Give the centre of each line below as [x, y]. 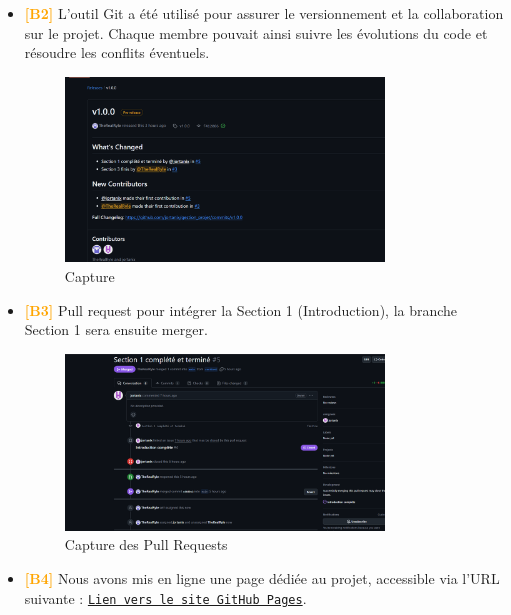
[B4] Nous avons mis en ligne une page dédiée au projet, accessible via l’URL [262, 578]
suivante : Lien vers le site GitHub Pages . [165, 597]
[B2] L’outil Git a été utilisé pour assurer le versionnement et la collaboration [264, 13]
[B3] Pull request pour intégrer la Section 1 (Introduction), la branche [241, 309]
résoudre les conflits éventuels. [117, 52]
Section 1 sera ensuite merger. [116, 329]
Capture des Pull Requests [146, 544]
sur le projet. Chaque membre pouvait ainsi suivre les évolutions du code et [256, 32]
